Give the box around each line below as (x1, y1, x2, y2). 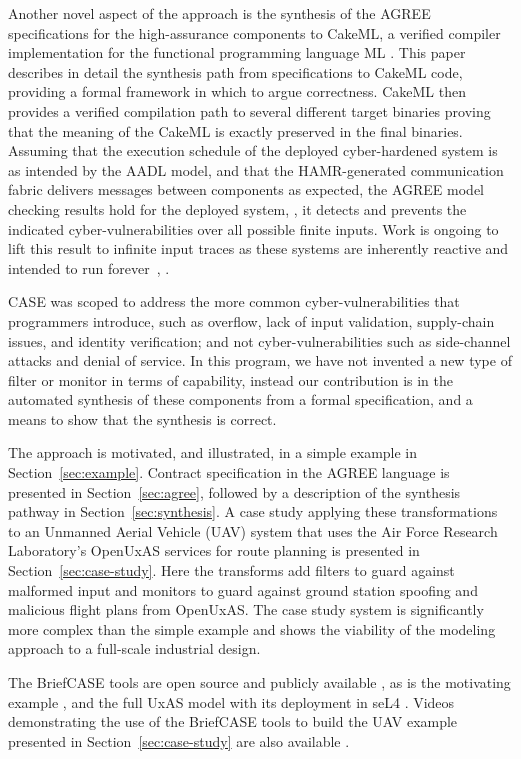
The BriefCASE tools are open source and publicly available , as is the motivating (8, 672, 511, 692)
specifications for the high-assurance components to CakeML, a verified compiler (8, 22, 501, 43)
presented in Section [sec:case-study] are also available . (8, 730, 350, 751)
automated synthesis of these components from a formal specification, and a (8, 389, 473, 410)
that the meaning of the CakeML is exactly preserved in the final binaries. (8, 120, 463, 141)
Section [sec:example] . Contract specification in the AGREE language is (8, 462, 450, 483)
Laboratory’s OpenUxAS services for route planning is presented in (8, 540, 420, 561)
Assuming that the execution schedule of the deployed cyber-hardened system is (8, 140, 498, 161)
